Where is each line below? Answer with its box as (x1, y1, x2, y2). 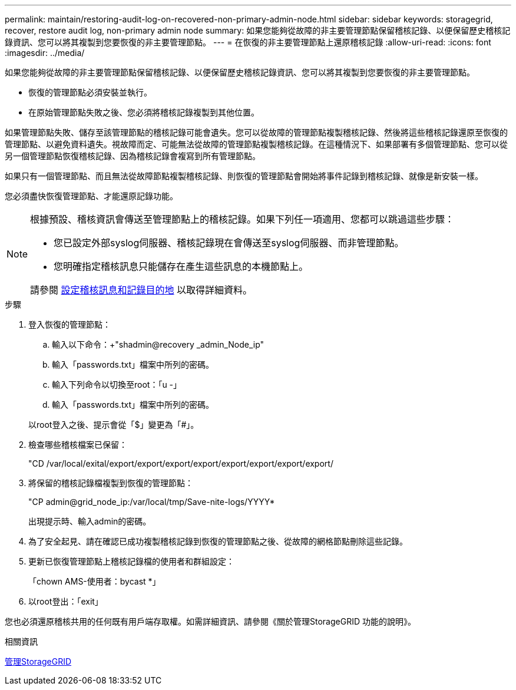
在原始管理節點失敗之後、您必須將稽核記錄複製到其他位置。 (28, 107, 259, 117)
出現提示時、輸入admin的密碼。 (28, 516, 151, 526)
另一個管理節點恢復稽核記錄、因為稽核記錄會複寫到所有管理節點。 (5, 151, 260, 161)
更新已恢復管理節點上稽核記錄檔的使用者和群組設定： (28, 556, 234, 566)
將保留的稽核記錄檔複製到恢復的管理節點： (28, 478, 193, 488)
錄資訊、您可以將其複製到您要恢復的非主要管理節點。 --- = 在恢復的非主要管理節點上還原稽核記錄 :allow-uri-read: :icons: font (5, 37, 491, 47)
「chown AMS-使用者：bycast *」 (28, 576, 161, 586)
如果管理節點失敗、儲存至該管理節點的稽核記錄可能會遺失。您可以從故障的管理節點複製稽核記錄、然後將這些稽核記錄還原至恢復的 (5, 127, 508, 137)
